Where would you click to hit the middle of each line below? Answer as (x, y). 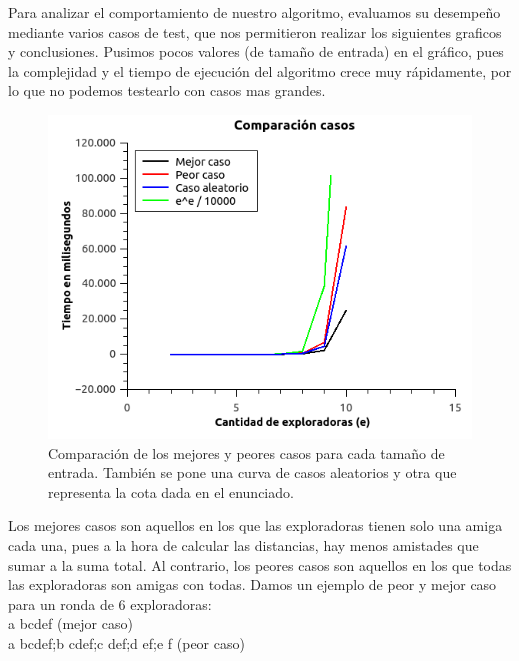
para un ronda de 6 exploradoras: (110, 603)
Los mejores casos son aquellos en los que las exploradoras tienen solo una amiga (255, 525)
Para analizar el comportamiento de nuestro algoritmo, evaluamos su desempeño (254, 12)
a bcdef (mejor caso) (70, 623)
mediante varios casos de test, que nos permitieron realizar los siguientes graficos (255, 31)
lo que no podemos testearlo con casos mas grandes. (167, 90)
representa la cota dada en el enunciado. (171, 491)
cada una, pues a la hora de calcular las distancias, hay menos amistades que (243, 545)
